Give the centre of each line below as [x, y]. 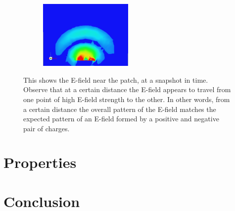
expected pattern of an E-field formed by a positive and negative [121, 119]
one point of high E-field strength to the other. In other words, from [127, 99]
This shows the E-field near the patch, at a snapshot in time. [116, 79]
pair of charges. [47, 128]
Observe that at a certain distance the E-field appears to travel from [127, 89]
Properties [40, 162]
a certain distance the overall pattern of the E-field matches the [120, 109]
